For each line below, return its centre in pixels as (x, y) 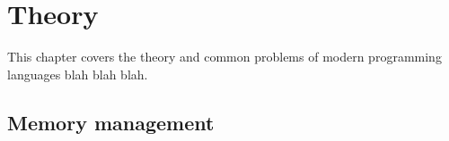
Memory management (111, 122)
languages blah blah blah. (78, 74)
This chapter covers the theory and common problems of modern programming (224, 57)
